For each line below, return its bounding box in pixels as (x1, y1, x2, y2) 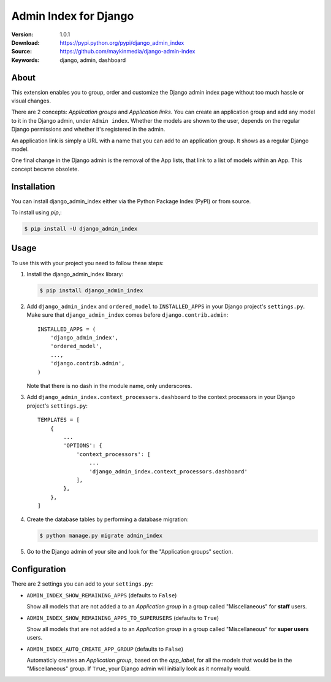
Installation (11, 181, 55, 192)
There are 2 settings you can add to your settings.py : (11, 580, 153, 587)
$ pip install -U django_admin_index (24, 225, 138, 233)
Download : (11, 39, 40, 46)
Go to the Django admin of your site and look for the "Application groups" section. (26, 548, 233, 556)
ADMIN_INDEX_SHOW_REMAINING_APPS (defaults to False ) (26, 591, 177, 599)
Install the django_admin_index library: (26, 270, 124, 277)
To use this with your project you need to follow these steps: (11, 259, 164, 266)
